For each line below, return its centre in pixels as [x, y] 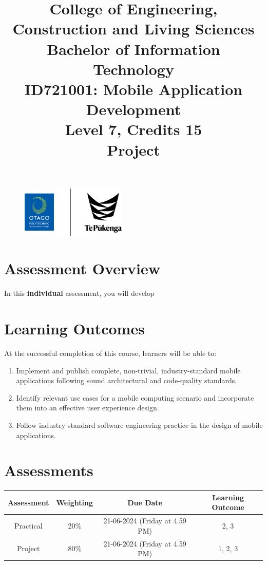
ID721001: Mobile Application [133, 89]
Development [133, 109]
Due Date [145, 502]
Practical [28, 525]
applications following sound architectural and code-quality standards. [127, 380]
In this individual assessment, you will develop [79, 293]
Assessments [49, 470]
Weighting [74, 502]
